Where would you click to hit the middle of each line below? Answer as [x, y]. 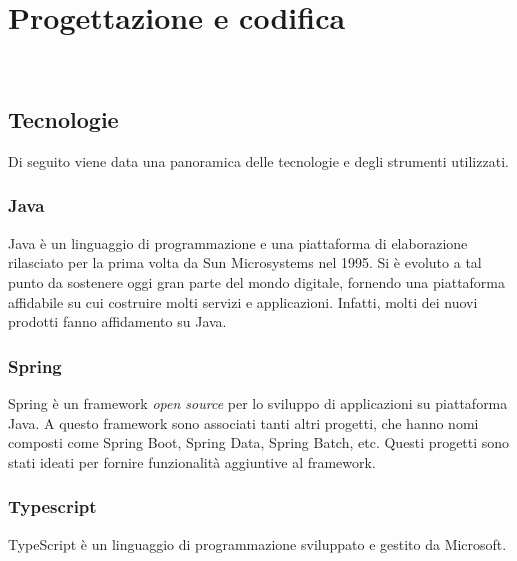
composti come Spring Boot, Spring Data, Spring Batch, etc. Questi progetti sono [259, 442]
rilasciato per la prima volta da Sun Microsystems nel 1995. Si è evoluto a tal [245, 262]
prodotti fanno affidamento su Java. [117, 321]
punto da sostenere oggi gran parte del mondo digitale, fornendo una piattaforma [257, 281]
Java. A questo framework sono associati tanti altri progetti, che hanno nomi [243, 422]
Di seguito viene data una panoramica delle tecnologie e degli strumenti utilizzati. [258, 160]
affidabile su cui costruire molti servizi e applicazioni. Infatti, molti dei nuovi [243, 301]
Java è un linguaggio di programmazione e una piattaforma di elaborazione [238, 242]
